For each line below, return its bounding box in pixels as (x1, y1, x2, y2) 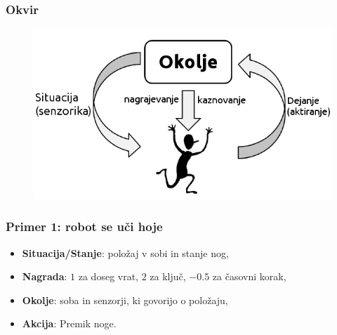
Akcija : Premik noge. (22, 316, 117, 331)
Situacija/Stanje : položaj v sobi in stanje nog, (22, 245, 229, 260)
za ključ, (150, 269, 186, 284)
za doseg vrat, (78, 269, 139, 284)
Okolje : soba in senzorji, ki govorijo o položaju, (22, 292, 228, 307)
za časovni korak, (212, 269, 286, 284)
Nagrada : (22, 269, 67, 284)
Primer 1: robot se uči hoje (6, 218, 163, 235)
